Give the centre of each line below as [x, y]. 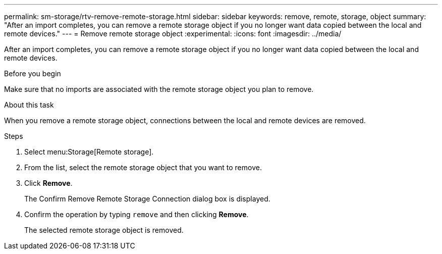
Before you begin [33, 73]
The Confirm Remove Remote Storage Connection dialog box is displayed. [147, 199]
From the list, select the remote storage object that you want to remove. [143, 167]
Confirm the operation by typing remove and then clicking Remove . [136, 214]
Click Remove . [48, 183]
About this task [29, 105]
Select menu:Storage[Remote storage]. [89, 152]
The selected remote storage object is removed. [104, 230]
